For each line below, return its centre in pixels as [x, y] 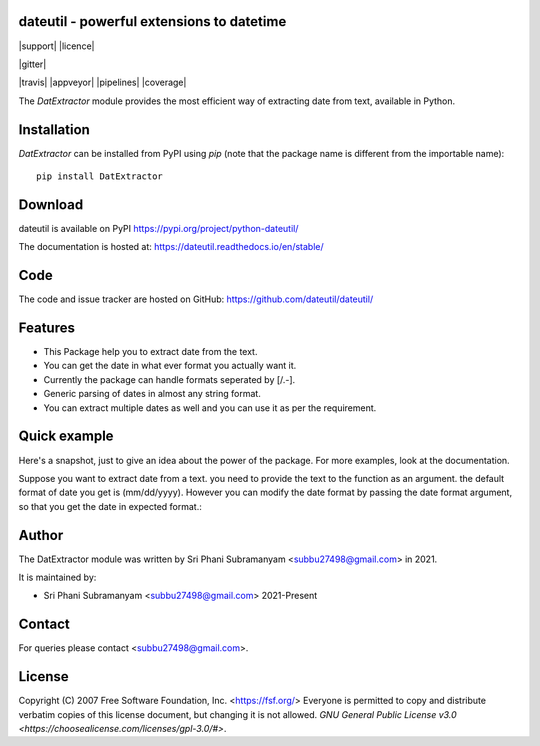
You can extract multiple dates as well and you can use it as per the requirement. [210, 407]
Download [51, 204]
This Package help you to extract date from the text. [150, 352]
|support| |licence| [56, 46]
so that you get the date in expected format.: [110, 506]
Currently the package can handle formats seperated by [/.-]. [169, 379]
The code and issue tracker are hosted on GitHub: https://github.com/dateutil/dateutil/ [196, 299]
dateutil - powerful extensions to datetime [152, 21]
